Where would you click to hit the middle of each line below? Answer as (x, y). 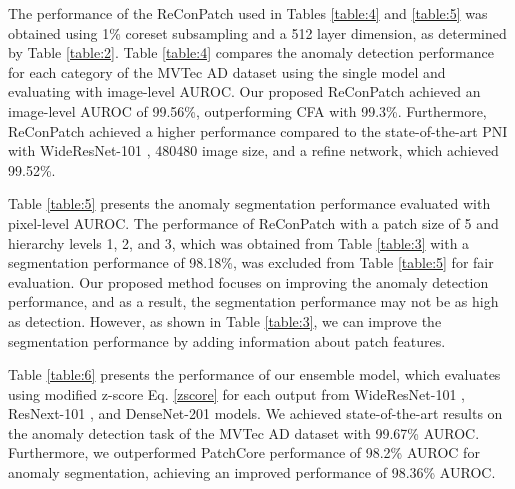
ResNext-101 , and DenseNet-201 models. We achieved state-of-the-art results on (255, 413)
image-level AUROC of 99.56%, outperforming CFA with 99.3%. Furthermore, (247, 110)
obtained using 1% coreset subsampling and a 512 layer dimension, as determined (257, 32)
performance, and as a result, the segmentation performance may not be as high (253, 301)
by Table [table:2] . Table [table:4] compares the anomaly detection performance (251, 52)
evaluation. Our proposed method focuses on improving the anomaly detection (248, 281)
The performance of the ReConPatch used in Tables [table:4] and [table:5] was (248, 13)
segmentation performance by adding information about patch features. (227, 340)
